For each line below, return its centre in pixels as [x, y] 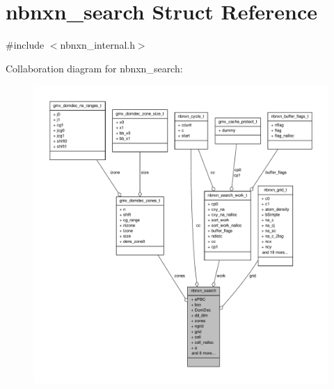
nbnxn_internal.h [97, 45]
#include [25, 45]
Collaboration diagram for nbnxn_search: [94, 68]
